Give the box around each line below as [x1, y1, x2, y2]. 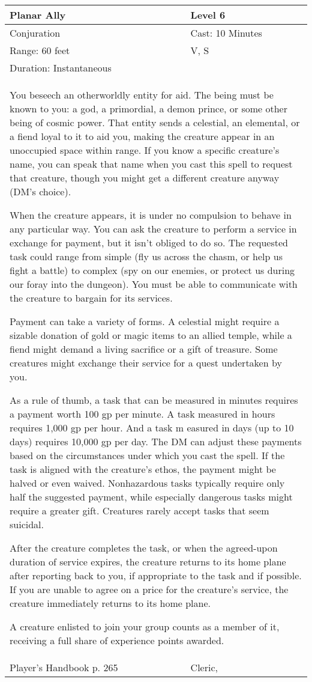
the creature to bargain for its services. [10, 291, 173, 305]
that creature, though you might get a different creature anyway [10, 171, 280, 184]
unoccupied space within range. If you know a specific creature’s [10, 143, 280, 157]
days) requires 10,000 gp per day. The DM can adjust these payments [10, 434, 302, 448]
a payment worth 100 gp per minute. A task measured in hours [10, 407, 275, 421]
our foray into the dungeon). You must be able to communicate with [10, 277, 298, 291]
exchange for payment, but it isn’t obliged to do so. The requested [10, 236, 288, 249]
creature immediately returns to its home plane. [10, 596, 211, 610]
